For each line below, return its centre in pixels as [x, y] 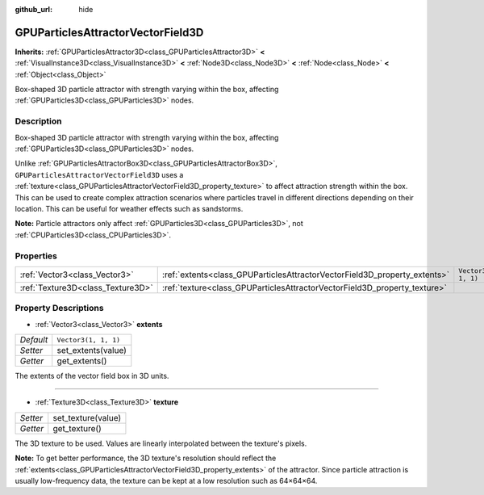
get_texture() [77, 428]
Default [34, 340]
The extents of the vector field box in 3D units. [92, 376]
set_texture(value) [87, 417]
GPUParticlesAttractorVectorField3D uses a [99, 174]
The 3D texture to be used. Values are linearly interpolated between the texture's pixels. [161, 443]
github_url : [33, 9]
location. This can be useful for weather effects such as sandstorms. [129, 208]
